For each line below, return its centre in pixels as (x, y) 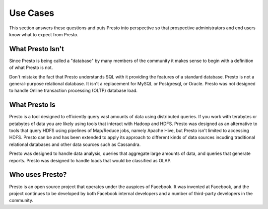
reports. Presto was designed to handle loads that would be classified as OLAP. (90, 160)
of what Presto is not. (31, 68)
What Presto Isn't (37, 49)
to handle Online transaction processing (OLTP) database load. (73, 91)
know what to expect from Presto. (44, 34)
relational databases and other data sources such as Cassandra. (75, 144)
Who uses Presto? (38, 174)
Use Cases (32, 13)
